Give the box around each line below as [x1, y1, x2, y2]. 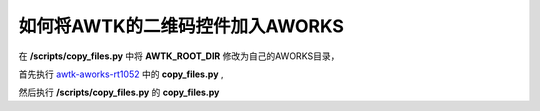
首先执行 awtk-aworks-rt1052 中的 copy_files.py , [18, 68, 224, 80]
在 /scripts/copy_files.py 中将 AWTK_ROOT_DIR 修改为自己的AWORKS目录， [18, 50, 340, 62]
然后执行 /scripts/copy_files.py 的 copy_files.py [18, 86, 220, 99]
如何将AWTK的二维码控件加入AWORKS [18, 15, 345, 37]
